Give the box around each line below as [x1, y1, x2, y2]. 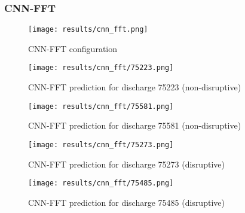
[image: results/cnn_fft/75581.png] [28, 102, 174, 111]
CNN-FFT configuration [28, 42, 118, 54]
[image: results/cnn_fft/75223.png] [28, 63, 174, 72]
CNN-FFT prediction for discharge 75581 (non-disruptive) [28, 119, 241, 132]
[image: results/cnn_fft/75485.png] [28, 179, 174, 188]
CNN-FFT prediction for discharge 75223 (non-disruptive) [28, 81, 241, 93]
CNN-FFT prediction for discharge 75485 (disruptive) [28, 196, 225, 208]
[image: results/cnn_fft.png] [28, 25, 148, 34]
